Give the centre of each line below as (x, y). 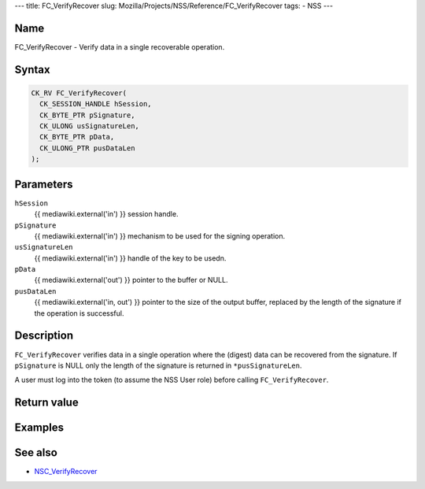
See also (36, 453)
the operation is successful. (79, 313)
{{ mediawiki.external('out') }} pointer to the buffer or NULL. (131, 280)
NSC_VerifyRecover (66, 472)
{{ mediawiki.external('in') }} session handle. (106, 214)
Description (44, 336)
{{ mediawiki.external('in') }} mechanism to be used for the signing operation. (160, 235)
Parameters (44, 184)
